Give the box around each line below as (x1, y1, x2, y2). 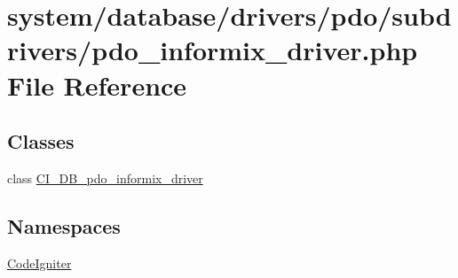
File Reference (7, 66, 187, 103)
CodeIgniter (7, 253, 72, 272)
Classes (7, 127, 75, 155)
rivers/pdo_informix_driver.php (7, 32, 418, 68)
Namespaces (7, 212, 121, 239)
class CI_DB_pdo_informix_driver (7, 168, 203, 187)
